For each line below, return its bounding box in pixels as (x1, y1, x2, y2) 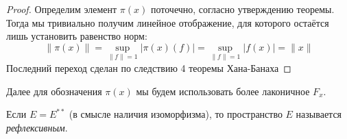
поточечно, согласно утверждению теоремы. (150, 2, 335, 16)
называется (296, 107, 342, 121)
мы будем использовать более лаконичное (136, 84, 310, 98)
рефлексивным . (6, 120, 68, 134)
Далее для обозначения (6, 84, 102, 98)
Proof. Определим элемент (6, 2, 117, 16)
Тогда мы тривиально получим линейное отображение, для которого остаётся (6, 15, 329, 29)
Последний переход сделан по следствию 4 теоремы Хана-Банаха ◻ (6, 61, 291, 75)
